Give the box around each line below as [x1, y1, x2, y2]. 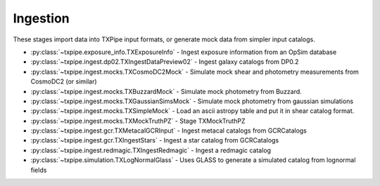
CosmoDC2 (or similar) [30, 77, 98, 86]
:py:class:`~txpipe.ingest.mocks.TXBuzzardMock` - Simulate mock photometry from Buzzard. [30, 87, 302, 95]
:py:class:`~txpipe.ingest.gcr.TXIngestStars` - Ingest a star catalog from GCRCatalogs [30, 136, 279, 145]
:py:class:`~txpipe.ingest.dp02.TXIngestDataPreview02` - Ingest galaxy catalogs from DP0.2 [30, 58, 299, 66]
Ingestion [13, 11, 70, 26]
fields [30, 166, 47, 174]
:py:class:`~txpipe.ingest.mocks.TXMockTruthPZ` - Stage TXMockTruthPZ [30, 117, 246, 125]
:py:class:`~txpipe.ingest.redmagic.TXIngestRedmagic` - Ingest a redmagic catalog [30, 146, 271, 154]
